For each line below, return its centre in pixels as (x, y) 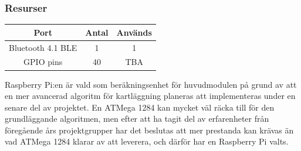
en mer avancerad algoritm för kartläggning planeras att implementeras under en (150, 96)
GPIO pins (43, 62)
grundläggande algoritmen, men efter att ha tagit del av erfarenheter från (137, 119)
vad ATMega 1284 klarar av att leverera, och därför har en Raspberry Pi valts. (147, 141)
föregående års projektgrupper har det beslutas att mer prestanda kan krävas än (149, 130)
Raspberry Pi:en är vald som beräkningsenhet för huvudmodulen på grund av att (151, 84)
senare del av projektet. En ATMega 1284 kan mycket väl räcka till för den (140, 107)
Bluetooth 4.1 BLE (43, 47)
